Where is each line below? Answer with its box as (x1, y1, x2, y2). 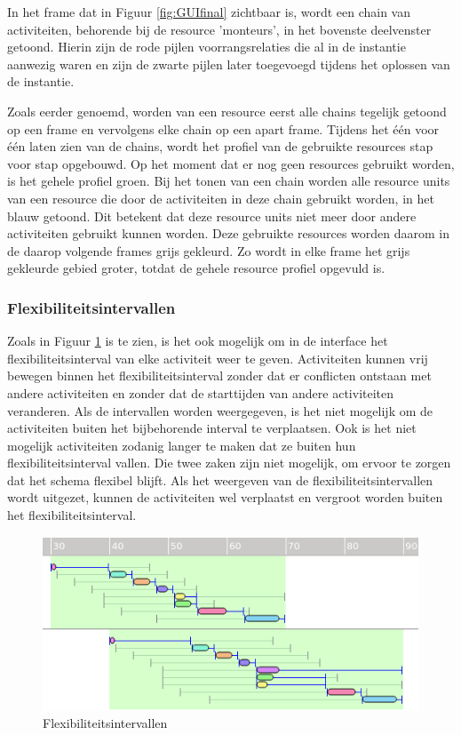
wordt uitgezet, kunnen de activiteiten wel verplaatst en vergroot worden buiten (7, 488, 443, 507)
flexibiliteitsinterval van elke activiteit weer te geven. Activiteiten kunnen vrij (7, 348, 428, 367)
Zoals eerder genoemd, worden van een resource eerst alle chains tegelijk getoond (7, 101, 447, 120)
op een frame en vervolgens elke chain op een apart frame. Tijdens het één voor (7, 119, 440, 138)
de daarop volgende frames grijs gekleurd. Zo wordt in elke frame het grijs (7, 241, 410, 260)
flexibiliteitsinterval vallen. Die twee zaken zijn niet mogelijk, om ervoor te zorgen (7, 453, 451, 472)
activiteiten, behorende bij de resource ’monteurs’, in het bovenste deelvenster (7, 20, 432, 38)
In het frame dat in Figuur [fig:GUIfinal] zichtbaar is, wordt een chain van (7, 3, 411, 20)
